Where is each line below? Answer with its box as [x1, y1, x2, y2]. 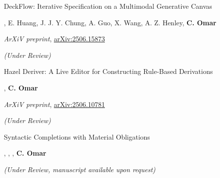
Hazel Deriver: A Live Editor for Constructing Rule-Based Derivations [4, 66, 213, 76]
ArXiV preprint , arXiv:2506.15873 [4, 34, 105, 44]
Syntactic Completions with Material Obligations [4, 131, 150, 142]
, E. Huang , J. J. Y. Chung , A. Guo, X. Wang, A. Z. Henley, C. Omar [4, 17, 217, 27]
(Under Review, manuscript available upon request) [4, 164, 156, 174]
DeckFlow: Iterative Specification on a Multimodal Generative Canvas [4, 1, 212, 11]
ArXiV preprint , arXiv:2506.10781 [4, 99, 105, 109]
